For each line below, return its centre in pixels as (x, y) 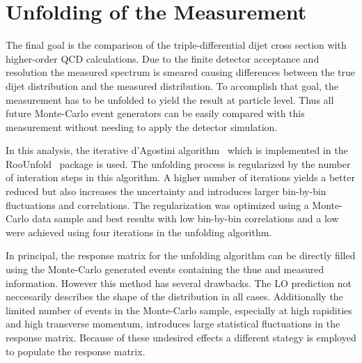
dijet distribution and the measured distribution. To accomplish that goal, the (172, 85)
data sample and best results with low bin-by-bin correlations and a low (186, 218)
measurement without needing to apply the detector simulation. (142, 126)
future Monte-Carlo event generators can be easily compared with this (155, 113)
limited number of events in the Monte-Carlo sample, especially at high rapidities (179, 310)
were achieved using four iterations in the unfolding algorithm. (139, 232)
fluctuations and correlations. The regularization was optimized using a (157, 204)
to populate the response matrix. (76, 351)
